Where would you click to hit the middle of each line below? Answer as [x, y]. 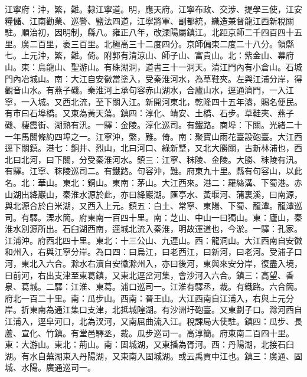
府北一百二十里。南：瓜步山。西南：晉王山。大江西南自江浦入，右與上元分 [149, 298]
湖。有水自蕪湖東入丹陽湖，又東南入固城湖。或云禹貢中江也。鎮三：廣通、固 [153, 355]
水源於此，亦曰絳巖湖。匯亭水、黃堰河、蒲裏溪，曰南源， [190, 194]
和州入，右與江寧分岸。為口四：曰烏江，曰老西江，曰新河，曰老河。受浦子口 [153, 252]
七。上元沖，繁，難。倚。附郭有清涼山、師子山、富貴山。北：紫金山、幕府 [149, 55]
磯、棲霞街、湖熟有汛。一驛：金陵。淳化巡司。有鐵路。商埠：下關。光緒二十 [153, 124]
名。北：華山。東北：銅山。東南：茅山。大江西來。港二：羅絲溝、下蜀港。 [149, 182]
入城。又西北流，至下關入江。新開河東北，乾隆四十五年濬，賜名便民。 [166, 101]
